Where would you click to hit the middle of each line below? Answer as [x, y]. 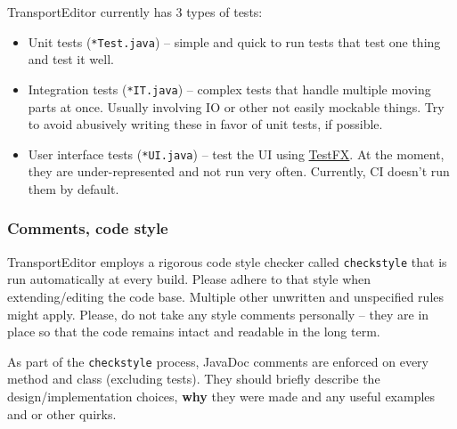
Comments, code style [88, 228]
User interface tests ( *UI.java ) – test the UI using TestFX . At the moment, [236, 154]
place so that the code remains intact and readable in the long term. [194, 332]
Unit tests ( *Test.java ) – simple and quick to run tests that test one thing [234, 41]
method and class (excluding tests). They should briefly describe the [194, 379]
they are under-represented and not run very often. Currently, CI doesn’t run [239, 171]
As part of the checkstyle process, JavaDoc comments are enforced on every [218, 361]
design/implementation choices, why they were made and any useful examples [221, 397]
